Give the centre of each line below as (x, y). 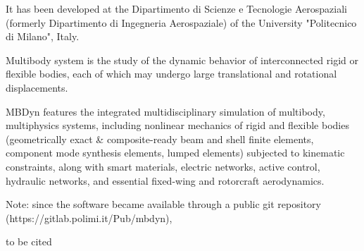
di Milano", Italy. (43, 36)
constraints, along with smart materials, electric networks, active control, (163, 166)
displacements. (37, 87)
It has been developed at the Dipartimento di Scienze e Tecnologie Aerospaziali (176, 8)
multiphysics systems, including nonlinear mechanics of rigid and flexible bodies (177, 125)
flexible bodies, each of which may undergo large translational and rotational (171, 74)
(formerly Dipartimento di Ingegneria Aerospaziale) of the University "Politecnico (181, 22)
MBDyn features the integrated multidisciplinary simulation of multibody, (165, 111)
